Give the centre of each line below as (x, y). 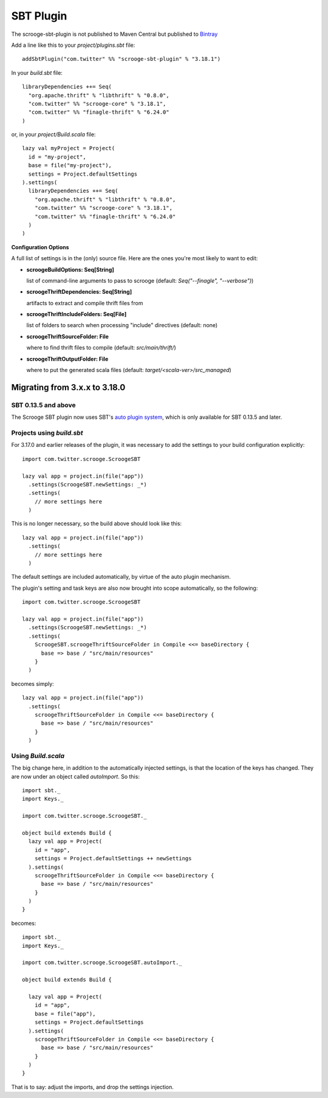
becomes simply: (32, 683)
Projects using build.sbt (47, 433)
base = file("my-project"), (70, 165)
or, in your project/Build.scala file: (53, 134)
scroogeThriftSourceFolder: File (68, 336)
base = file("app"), (65, 1013)
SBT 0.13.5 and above (43, 405)
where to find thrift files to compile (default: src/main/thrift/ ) (101, 348)
